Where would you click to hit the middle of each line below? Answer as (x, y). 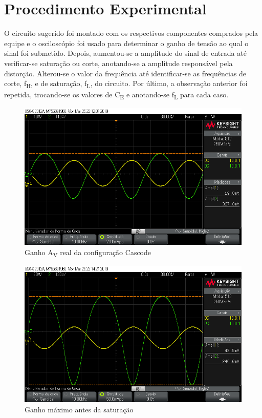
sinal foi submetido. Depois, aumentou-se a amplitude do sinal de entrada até (125, 53)
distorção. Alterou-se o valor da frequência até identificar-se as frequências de (125, 73)
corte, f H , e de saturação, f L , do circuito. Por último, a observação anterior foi (126, 84)
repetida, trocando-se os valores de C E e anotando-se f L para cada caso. (116, 95)
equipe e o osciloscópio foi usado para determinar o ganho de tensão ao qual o (126, 43)
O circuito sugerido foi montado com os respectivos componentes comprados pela (131, 33)
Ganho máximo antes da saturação (79, 409)
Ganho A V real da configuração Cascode (88, 253)
